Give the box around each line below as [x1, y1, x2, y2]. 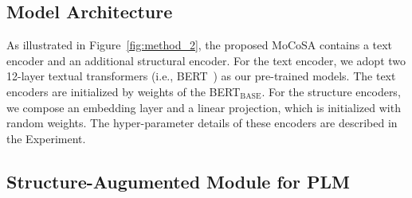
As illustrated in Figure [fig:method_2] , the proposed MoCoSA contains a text [6, 37, 393, 53]
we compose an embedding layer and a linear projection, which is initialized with [6, 99, 401, 115]
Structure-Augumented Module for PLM [6, 169, 350, 193]
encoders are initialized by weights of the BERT [6, 83, 241, 99]
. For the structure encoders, [261, 83, 401, 99]
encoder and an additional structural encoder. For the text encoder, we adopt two [6, 52, 406, 68]
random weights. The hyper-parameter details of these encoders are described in [6, 115, 398, 131]
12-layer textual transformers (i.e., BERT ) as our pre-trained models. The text [6, 68, 396, 84]
